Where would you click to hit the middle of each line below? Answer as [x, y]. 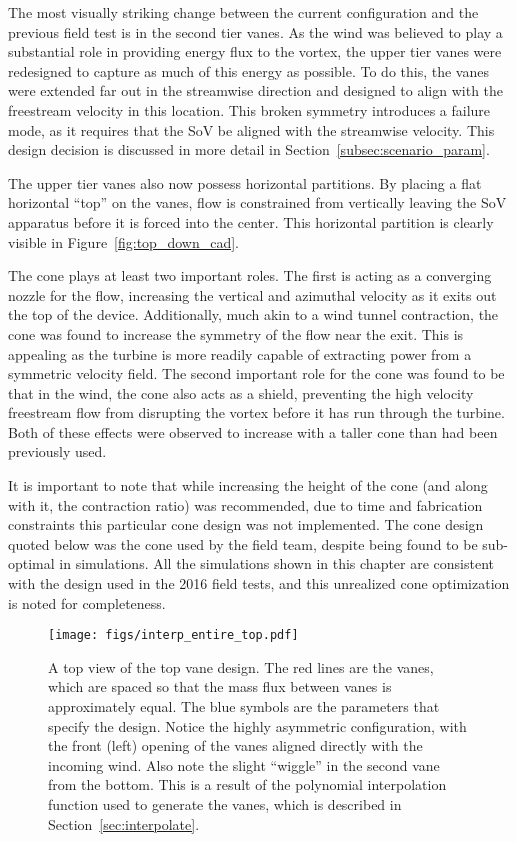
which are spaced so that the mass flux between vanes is [220, 686]
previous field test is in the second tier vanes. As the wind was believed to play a [255, 31]
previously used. [57, 451]
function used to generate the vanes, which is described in [225, 804]
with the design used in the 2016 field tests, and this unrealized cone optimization [259, 583]
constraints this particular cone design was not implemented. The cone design [246, 524]
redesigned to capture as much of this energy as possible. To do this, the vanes [248, 70]
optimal [31, 563]
